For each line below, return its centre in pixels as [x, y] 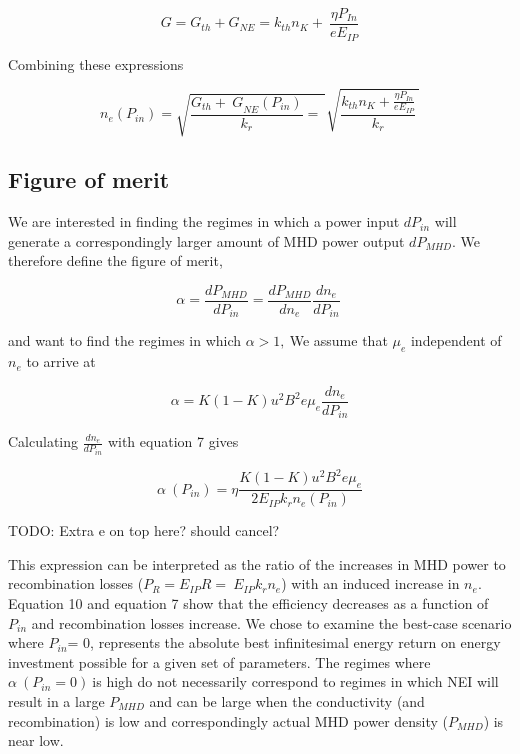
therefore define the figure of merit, [115, 260]
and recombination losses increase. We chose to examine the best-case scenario [271, 622]
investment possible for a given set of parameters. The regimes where [219, 661]
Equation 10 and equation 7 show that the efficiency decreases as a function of [248, 602]
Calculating [43, 441]
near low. [36, 740]
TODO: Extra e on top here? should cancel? [144, 530]
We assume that [338, 340]
